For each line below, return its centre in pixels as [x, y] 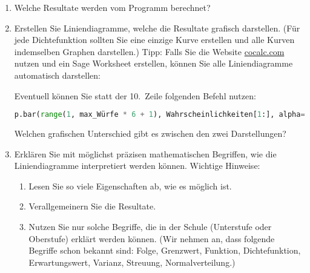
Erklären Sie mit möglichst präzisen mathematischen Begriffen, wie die [145, 153]
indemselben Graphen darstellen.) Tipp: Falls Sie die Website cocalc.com [149, 51]
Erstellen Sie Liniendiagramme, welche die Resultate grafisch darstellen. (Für [157, 28]
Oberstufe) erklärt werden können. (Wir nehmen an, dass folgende [152, 238]
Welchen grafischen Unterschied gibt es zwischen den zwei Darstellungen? [150, 133]
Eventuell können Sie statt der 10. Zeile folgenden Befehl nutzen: [135, 95]
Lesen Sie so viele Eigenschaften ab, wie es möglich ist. [130, 186]
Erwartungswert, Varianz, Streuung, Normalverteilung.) [132, 262]
